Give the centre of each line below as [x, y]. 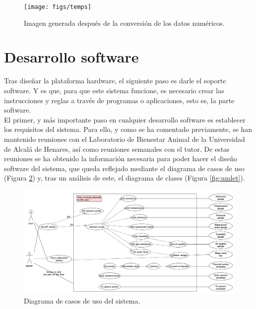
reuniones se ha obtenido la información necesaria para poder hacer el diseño [121, 158]
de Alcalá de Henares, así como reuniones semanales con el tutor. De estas [117, 149]
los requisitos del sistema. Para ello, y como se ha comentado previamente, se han [128, 129]
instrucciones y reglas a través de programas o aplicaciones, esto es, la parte [119, 100]
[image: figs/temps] [58, 7]
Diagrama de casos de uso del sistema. [82, 301]
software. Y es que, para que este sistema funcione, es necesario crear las [114, 90]
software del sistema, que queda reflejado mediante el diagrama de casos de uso [124, 168]
